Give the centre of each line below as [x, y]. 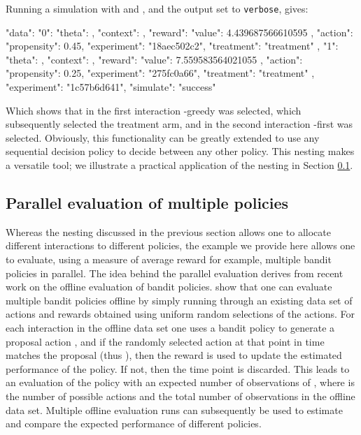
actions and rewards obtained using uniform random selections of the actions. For [180, 314]
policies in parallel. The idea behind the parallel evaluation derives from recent [175, 273]
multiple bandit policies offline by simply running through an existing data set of [179, 300]
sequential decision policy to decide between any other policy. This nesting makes [180, 151]
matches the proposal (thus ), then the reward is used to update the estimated [174, 355]
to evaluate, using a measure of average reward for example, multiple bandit [169, 259]
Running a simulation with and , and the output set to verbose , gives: [157, 8]
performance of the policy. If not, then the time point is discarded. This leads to [178, 368]
